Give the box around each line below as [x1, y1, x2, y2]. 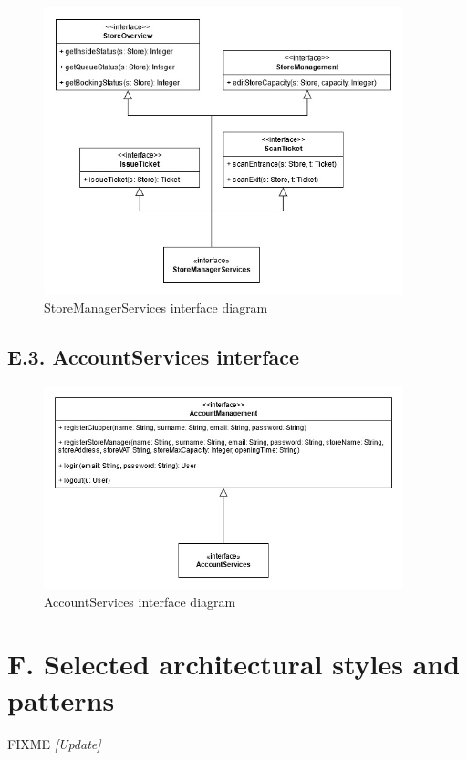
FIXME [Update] [7, 734, 101, 753]
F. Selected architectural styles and [7, 645, 461, 683]
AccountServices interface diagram [44, 591, 236, 611]
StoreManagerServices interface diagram [44, 298, 268, 317]
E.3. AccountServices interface [7, 343, 300, 371]
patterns [7, 681, 115, 718]
